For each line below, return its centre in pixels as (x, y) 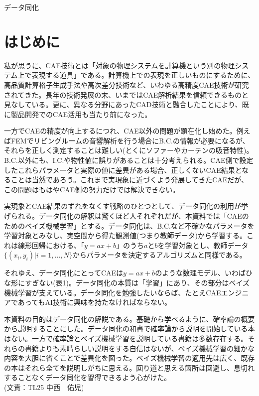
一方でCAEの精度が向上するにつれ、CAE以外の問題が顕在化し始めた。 (120, 131)
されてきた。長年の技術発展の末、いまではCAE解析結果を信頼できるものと (127, 94)
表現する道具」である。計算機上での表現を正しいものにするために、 (143, 75)
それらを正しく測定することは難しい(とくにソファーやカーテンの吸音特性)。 (129, 150)
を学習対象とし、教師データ (203, 245)
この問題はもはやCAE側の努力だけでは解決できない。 (92, 189)
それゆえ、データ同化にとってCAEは (64, 273)
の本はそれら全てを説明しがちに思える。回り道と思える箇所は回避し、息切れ (129, 367)
